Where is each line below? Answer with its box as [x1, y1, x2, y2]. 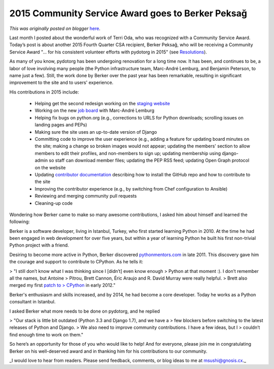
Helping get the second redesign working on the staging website [35, 101, 170, 107]
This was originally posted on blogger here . [9, 25, 101, 32]
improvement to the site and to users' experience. [9, 79, 114, 86]
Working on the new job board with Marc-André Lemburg [35, 107, 155, 114]
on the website [35, 164, 66, 170]
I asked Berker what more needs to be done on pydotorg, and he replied [9, 308, 160, 314]
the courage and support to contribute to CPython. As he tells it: [9, 259, 144, 265]
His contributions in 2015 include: [9, 89, 79, 95]
